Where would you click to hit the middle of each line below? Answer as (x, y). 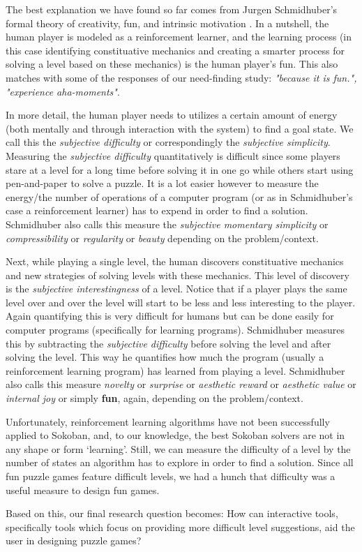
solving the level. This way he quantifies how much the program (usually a (165, 357)
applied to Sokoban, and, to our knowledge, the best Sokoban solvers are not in (175, 435)
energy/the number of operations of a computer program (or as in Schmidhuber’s (179, 196)
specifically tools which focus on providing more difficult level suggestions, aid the (180, 527)
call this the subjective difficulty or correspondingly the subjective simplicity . (168, 142)
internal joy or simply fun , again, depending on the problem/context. (154, 398)
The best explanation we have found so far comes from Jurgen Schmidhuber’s (172, 9)
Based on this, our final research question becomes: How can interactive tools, (172, 513)
